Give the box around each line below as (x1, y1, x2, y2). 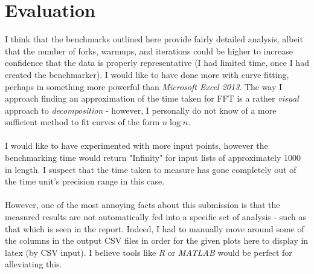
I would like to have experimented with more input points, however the (5, 139, 268, 152)
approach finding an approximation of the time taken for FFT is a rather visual (5, 92, 299, 105)
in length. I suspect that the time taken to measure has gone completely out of (5, 163, 296, 175)
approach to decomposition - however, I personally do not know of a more (5, 103, 277, 116)
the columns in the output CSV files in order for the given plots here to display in (5, 234, 309, 247)
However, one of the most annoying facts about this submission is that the (5, 198, 280, 211)
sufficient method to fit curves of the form (5, 116, 160, 128)
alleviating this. (5, 258, 62, 270)
